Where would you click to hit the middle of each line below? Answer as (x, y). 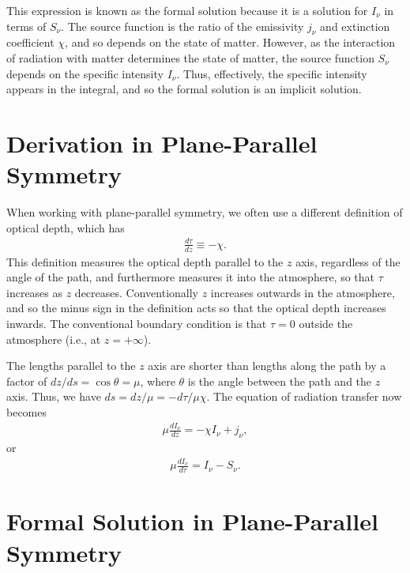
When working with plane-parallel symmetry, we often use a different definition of (205, 212)
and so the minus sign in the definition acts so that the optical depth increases (196, 308)
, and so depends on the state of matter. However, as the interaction (230, 42)
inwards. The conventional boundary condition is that (137, 324)
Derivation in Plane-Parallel (162, 143)
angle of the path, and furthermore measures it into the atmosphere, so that (191, 277)
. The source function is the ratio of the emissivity (182, 26)
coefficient (30, 42)
